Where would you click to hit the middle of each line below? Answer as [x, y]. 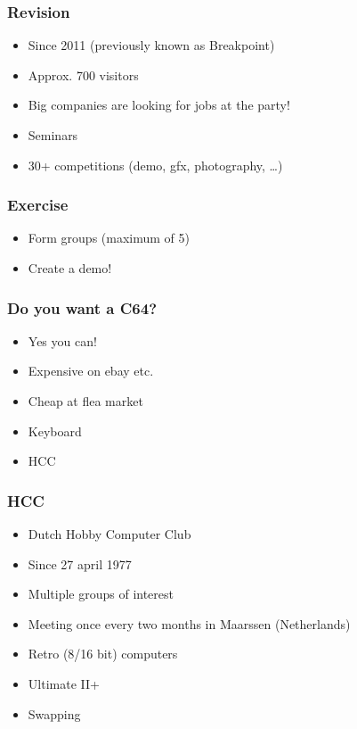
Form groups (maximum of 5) [109, 238]
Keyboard [55, 431]
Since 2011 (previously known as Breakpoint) [151, 45]
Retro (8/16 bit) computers [103, 654]
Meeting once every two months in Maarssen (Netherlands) [189, 623]
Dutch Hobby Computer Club [110, 534]
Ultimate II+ [64, 683]
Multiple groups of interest [101, 594]
